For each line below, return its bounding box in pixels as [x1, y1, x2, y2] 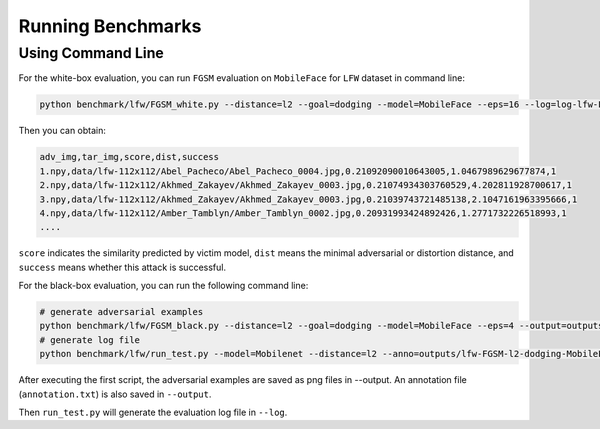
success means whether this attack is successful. [18, 261, 227, 273]
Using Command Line [18, 44, 164, 62]
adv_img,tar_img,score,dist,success [39, 151, 220, 163]
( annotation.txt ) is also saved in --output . [18, 388, 212, 400]
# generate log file [39, 334, 140, 345]
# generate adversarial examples [39, 306, 204, 318]
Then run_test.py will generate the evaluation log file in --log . [18, 406, 288, 418]
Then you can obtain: [18, 125, 107, 137]
